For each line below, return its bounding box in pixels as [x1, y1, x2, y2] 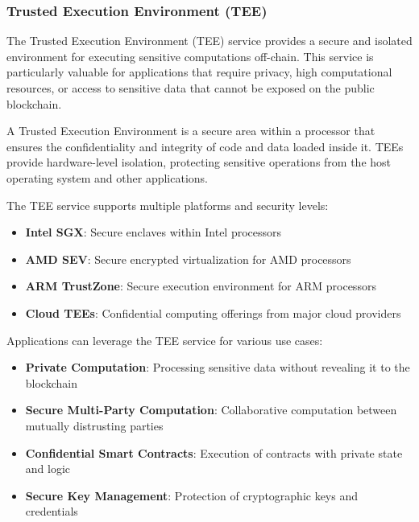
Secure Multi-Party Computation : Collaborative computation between [25, 401, 397, 418]
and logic [25, 460, 71, 477]
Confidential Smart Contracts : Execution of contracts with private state [25, 444, 403, 461]
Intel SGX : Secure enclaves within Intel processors [25, 224, 282, 240]
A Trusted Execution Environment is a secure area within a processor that [6, 122, 375, 139]
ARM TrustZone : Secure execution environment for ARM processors [25, 277, 376, 294]
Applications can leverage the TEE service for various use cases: [6, 331, 323, 348]
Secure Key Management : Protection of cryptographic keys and [25, 487, 359, 504]
